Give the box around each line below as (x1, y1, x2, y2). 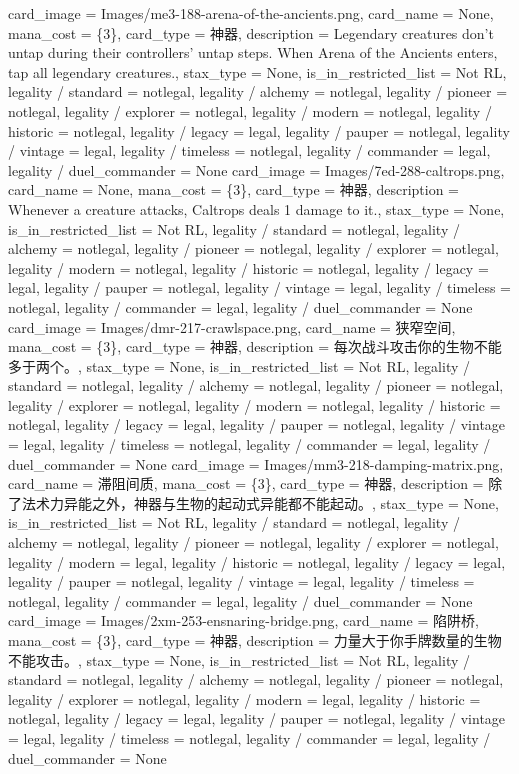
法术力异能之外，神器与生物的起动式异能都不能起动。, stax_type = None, (21, 492, 499, 513)
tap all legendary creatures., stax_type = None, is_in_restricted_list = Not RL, (8, 61, 507, 82)
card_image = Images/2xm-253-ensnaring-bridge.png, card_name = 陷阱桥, (8, 610, 479, 631)
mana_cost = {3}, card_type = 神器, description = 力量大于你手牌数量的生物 (8, 630, 502, 650)
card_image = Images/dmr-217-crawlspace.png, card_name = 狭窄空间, (8, 316, 456, 337)
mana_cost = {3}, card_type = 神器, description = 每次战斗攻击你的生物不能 (8, 336, 502, 357)
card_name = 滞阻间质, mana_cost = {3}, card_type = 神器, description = (8, 473, 484, 494)
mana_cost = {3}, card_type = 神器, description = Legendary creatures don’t (8, 22, 494, 43)
